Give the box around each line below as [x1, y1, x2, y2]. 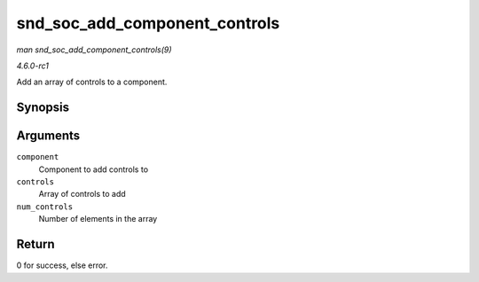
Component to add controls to [38, 164, 149, 175]
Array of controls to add [38, 189, 126, 200]
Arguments [16, 129, 81, 144]
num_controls [16, 201, 74, 212]
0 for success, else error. [16, 260, 108, 270]
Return [16, 237, 55, 252]
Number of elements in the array [38, 214, 158, 224]
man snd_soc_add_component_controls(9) [16, 44, 172, 55]
